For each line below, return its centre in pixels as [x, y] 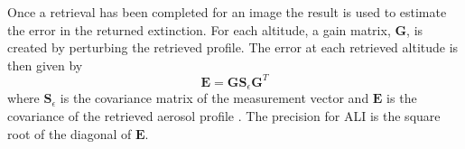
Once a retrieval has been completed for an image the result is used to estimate [227, 12]
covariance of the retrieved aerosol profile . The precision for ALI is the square [224, 115]
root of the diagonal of [70, 133]
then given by [45, 65]
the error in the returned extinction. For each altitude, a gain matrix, [199, 29]
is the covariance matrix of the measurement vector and [214, 98]
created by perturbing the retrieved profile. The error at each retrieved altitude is [233, 47]
